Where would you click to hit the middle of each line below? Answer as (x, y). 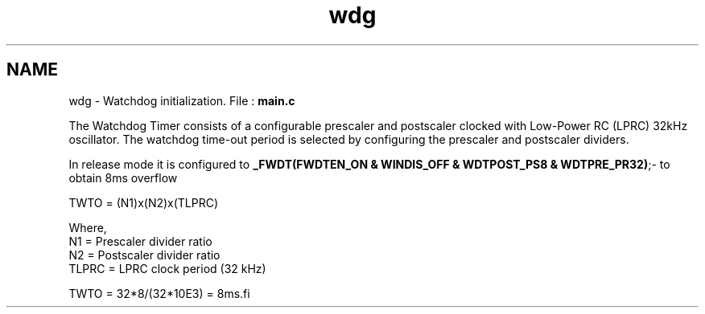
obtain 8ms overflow (123, 177)
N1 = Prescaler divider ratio (140, 241)
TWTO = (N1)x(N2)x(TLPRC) (144, 202)
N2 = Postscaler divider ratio (144, 255)
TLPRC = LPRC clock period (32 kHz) (167, 268)
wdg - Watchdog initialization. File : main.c (182, 100)
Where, (88, 227)
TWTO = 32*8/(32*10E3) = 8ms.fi (159, 293)
